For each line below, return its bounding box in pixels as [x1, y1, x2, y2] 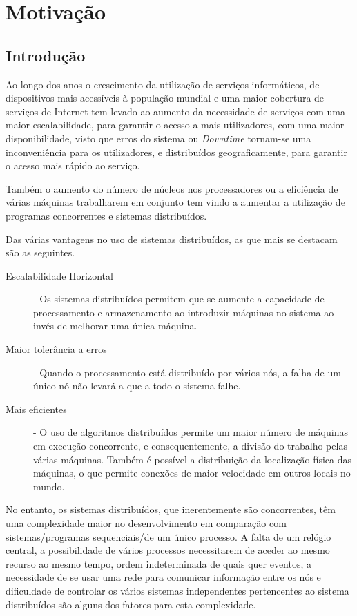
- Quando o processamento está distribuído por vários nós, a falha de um [33, 365, 341, 379]
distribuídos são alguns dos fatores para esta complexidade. [6, 597, 256, 611]
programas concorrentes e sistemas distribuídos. [6, 208, 207, 222]
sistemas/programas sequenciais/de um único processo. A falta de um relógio [6, 529, 331, 543]
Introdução [6, 44, 86, 66]
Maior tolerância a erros [6, 342, 107, 356]
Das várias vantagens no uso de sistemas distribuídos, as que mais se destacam [6, 231, 338, 246]
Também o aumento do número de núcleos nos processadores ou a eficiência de [6, 181, 338, 195]
